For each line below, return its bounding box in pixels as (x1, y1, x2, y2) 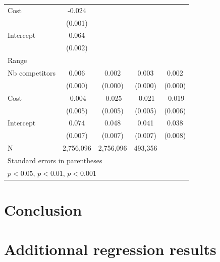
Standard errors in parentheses (8, 155, 102, 165)
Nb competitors (8, 67, 56, 78)
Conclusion (4, 200, 82, 220)
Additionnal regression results (4, 239, 216, 259)
